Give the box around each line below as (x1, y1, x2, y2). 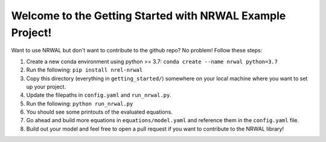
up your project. (26, 83, 66, 90)
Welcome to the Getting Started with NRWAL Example (11, 9, 286, 22)
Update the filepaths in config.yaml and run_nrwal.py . (26, 91, 171, 99)
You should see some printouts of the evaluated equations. (26, 108, 173, 116)
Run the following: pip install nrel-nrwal (26, 66, 143, 73)
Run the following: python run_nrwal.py (26, 100, 133, 107)
